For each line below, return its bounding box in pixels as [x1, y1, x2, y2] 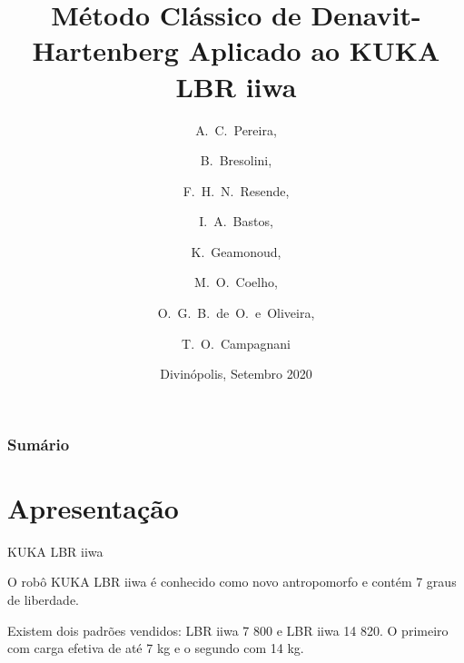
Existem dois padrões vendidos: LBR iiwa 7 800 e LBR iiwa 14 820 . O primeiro [7, 620, 449, 639]
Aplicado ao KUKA [188, 32, 440, 69]
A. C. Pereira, [195, 120, 277, 139]
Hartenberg [32, 32, 179, 69]
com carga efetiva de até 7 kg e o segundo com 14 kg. [7, 638, 304, 658]
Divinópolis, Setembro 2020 [160, 364, 312, 383]
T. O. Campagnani [182, 333, 291, 352]
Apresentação [7, 489, 179, 526]
